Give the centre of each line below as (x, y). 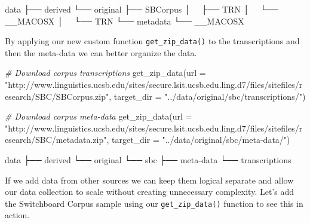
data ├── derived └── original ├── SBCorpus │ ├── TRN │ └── (142, 9)
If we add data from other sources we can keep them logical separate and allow (149, 180)
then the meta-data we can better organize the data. (101, 52)
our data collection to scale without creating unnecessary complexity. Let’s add (149, 192)
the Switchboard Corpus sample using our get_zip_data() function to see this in (154, 203)
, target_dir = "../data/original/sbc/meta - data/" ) (198, 140)
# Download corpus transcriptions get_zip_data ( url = (105, 73)
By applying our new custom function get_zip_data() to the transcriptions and (152, 41)
